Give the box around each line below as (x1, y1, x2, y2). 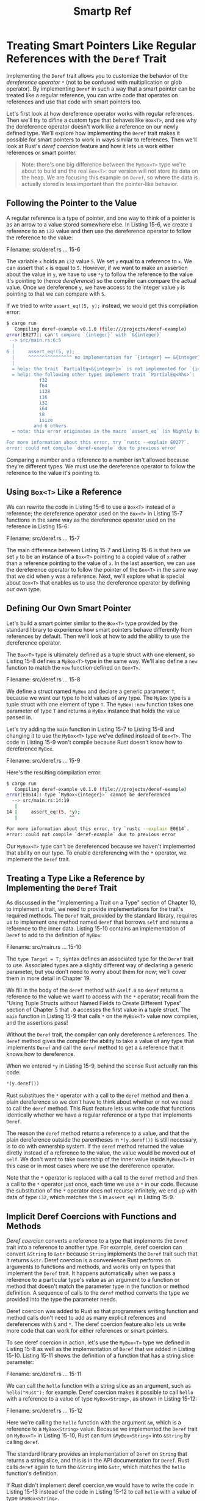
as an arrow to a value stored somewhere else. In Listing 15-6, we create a (6, 220, 193, 228)
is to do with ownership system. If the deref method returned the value (6, 1143, 184, 1150)
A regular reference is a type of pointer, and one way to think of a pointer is (6, 214, 195, 222)
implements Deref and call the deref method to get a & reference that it (6, 1044, 184, 1051)
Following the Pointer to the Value (6, 198, 137, 209)
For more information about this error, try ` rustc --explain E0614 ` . (6, 825, 190, 832)
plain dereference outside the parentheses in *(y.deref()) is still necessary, (6, 1136, 198, 1144)
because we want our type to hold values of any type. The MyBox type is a (6, 694, 191, 702)
